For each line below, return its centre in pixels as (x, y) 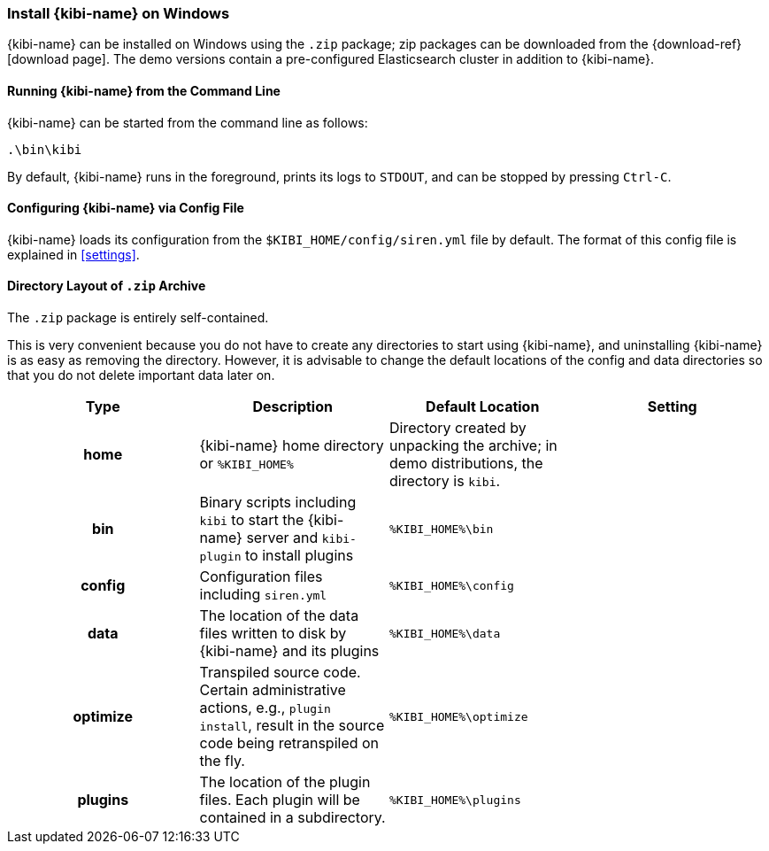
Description (292, 407)
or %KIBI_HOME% (246, 464)
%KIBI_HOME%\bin (442, 529)
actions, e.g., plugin (265, 708)
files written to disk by (273, 634)
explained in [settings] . (73, 254)
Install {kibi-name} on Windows (119, 13)
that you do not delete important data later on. (141, 375)
